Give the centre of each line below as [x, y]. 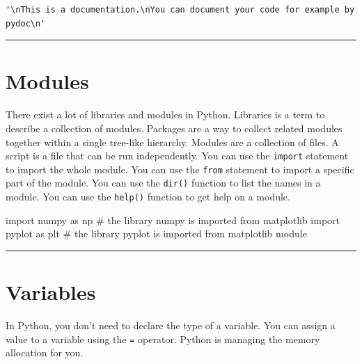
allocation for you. [45, 353]
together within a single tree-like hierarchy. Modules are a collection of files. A [172, 142]
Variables [51, 292]
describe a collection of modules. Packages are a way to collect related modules [174, 128]
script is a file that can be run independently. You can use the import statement [177, 156]
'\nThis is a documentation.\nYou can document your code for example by [180, 10]
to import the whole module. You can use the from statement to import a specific [180, 169]
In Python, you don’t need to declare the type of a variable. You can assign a [171, 325]
